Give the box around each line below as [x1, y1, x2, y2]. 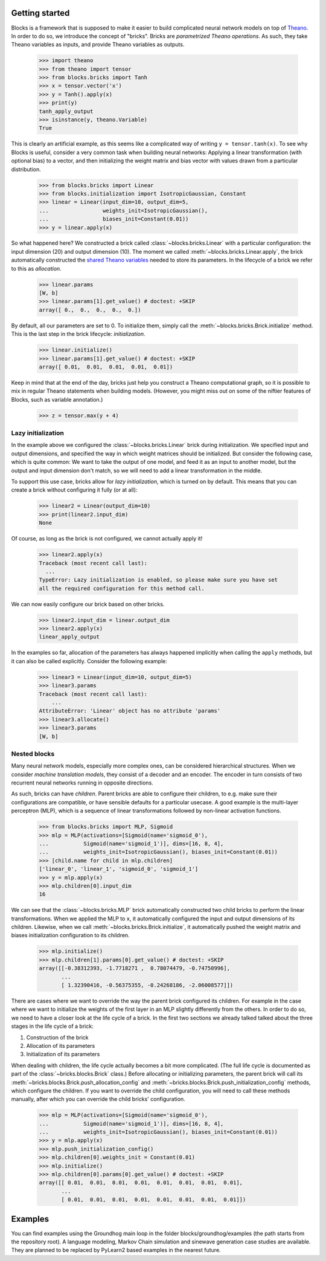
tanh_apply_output [39, 107, 94, 115]
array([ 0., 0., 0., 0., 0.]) [39, 306, 141, 313]
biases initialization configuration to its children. [11, 932, 130, 939]
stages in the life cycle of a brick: [11, 1022, 94, 1030]
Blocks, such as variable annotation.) [11, 396, 103, 403]
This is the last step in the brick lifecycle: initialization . [11, 330, 145, 338]
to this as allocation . [11, 265, 62, 272]
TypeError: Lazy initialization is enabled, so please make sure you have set [39, 577, 278, 583]
